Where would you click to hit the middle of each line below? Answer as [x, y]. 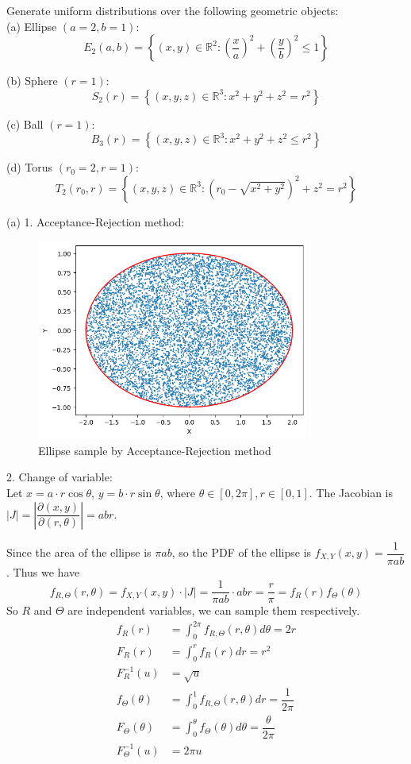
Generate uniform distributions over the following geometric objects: [173, 10]
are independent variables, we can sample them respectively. [214, 610]
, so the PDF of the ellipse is [242, 552]
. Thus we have [43, 571]
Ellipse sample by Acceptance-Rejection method [155, 450]
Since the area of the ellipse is [79, 552]
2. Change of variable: [60, 477]
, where [178, 492]
